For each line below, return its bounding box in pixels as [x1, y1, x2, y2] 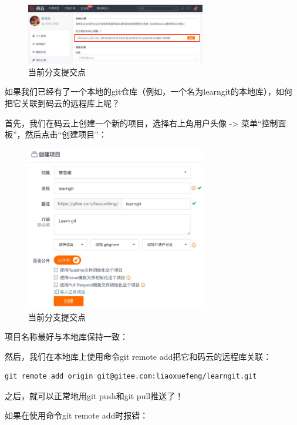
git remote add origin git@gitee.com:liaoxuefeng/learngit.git [5, 372, 257, 381]
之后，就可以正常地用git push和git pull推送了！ [5, 389, 184, 401]
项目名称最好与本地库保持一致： [5, 330, 128, 343]
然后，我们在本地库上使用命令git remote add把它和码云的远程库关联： [5, 350, 272, 362]
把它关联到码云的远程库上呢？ [5, 96, 120, 109]
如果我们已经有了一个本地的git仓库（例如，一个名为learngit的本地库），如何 [5, 85, 293, 98]
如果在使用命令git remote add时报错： [5, 409, 148, 421]
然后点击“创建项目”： [25, 128, 107, 140]
